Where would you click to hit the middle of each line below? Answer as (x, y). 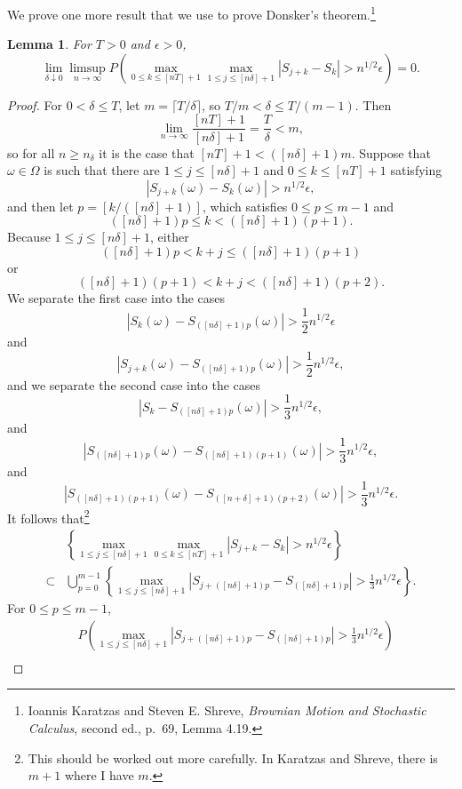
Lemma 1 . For (49, 44)
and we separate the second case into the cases (134, 384)
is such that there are (102, 170)
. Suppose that (391, 152)
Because (29, 237)
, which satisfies (245, 206)
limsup (88, 68)
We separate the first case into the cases (116, 298)
